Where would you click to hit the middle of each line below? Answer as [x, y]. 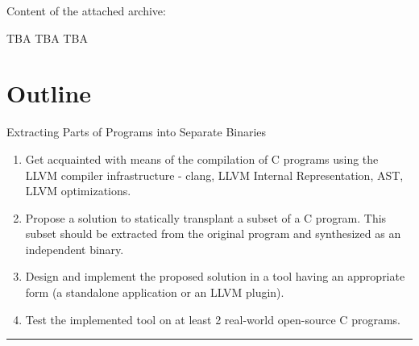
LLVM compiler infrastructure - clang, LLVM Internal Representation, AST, [214, 175]
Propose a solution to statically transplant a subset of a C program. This [206, 217]
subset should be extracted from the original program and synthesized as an [213, 233]
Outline [49, 93]
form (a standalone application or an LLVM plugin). [155, 292]
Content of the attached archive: [86, 10]
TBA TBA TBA [47, 38]
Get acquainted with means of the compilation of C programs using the [202, 158]
